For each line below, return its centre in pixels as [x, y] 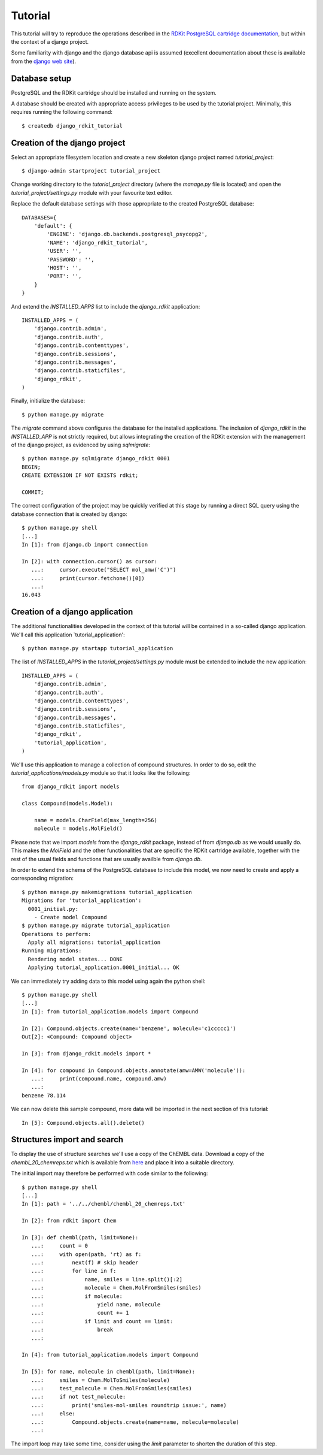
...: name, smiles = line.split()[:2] [106, 1279]
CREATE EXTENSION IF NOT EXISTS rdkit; [80, 476]
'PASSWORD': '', [71, 259]
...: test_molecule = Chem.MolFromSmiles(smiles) [112, 1388]
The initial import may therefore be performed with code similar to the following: [110, 1173]
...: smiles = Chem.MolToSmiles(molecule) [100, 1380]
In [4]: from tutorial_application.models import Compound [110, 1355]
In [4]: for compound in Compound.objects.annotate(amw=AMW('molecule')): [134, 1070]
